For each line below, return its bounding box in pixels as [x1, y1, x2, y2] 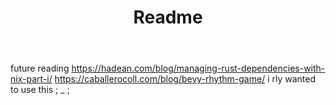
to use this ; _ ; [10, 84, 70, 96]
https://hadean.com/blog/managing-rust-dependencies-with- [71, 62, 326, 75]
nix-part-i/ [10, 73, 53, 85]
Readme [133, 6, 203, 29]
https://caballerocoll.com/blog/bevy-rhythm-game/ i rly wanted [54, 73, 316, 85]
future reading [10, 62, 70, 75]
